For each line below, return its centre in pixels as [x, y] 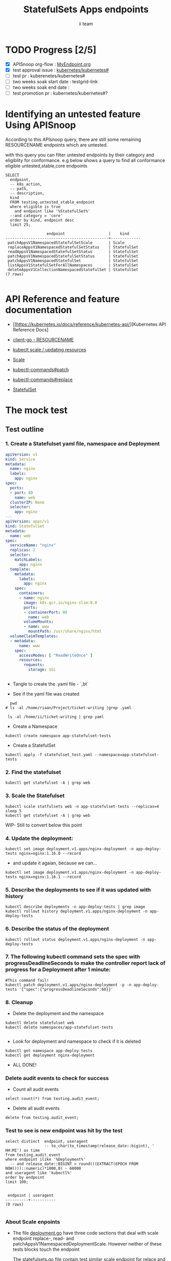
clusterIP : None [27, 502]
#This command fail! [27, 980]
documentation [39, 310]
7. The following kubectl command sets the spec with [73, 957]
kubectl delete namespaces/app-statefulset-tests [59, 1028]
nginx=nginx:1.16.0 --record [50, 853]
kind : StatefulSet [25, 526]
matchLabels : [28, 560]
